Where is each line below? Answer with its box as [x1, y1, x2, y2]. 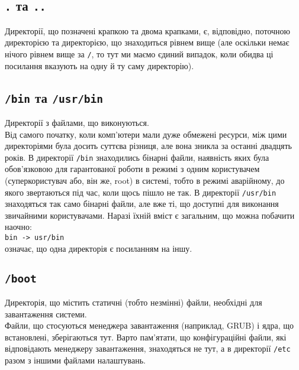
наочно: [5, 220, 32, 233]
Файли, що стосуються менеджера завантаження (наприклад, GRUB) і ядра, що [5, 319, 294, 332]
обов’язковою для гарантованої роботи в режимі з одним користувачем [5, 163, 260, 175]
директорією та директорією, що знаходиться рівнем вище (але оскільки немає [5, 36, 290, 48]
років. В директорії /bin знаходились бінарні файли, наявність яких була [5, 151, 269, 163]
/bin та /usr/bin [5, 88, 104, 106]
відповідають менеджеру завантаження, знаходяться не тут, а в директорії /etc [5, 342, 291, 355]
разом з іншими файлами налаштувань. [5, 354, 146, 366]
